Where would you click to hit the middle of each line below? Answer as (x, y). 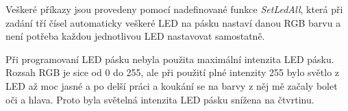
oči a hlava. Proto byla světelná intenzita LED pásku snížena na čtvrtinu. (160, 99)
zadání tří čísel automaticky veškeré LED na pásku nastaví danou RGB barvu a (173, 22)
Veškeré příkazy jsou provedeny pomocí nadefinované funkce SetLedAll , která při (174, 9)
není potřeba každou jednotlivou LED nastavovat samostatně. (135, 36)
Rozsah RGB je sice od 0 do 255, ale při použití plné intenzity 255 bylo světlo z (173, 72)
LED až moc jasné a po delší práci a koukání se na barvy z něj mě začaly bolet (172, 85)
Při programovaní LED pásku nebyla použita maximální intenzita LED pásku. (170, 59)
